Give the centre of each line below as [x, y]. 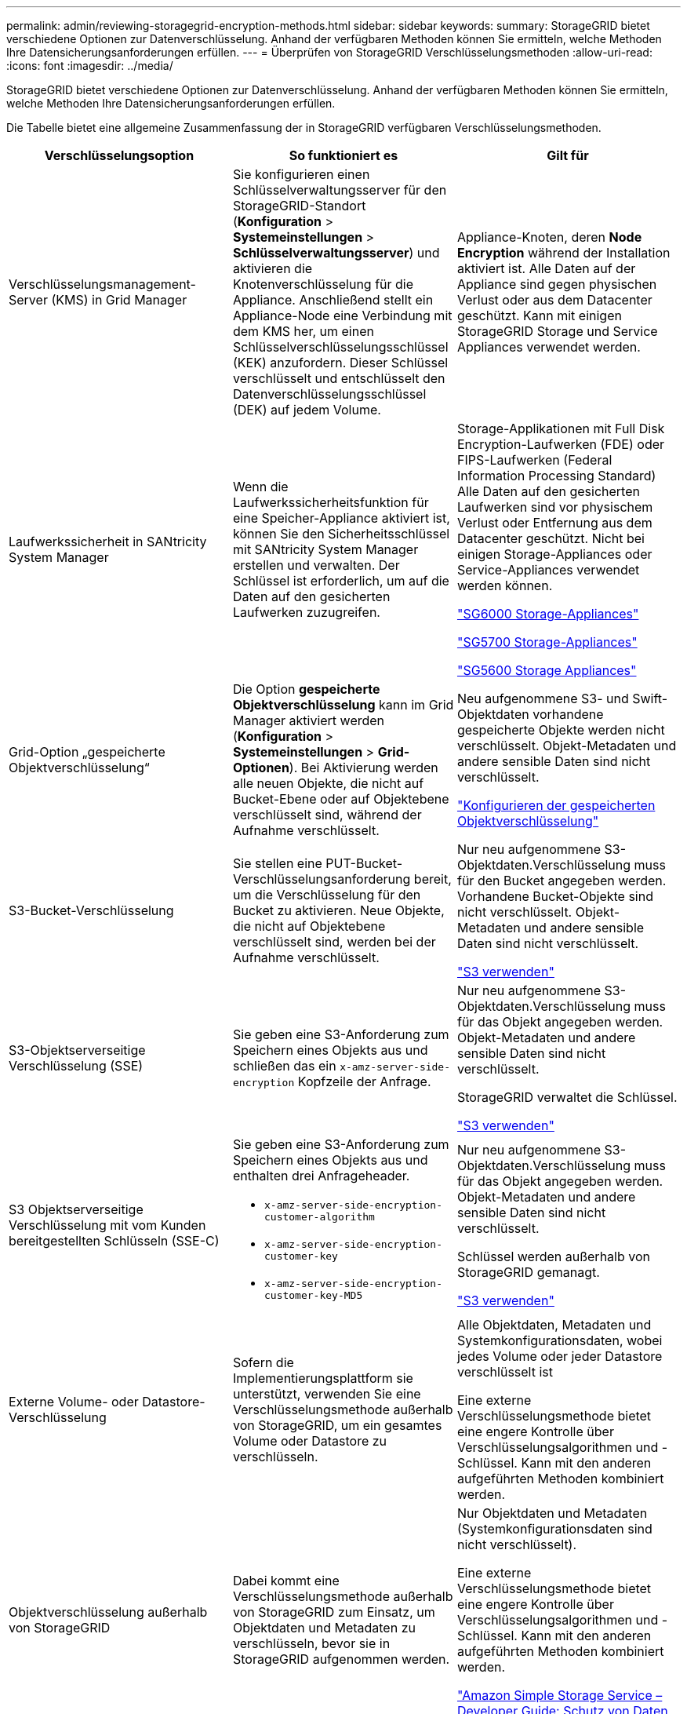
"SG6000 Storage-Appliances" [548, 614]
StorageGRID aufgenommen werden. [341, 1659]
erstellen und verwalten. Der [316, 565]
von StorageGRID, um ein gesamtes [337, 1425]
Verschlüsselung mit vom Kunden [107, 1225]
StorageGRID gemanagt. [528, 1272]
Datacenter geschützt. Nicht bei [551, 538]
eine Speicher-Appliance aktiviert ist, [341, 518]
